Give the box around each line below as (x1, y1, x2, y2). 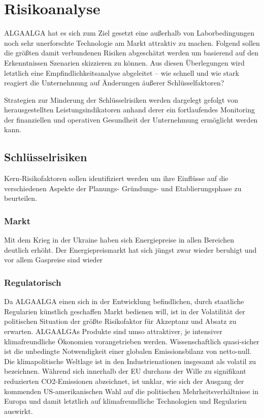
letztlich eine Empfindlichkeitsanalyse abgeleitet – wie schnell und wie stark (4, 67, 239, 78)
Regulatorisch (4, 276, 61, 288)
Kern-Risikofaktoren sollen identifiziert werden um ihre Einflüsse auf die (4, 173, 228, 184)
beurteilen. (4, 193, 38, 203)
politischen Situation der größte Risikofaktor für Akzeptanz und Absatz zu (4, 316, 237, 326)
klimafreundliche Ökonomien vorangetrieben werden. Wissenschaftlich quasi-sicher (4, 336, 259, 346)
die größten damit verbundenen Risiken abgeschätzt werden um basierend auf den (4, 47, 259, 58)
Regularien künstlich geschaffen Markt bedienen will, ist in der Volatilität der (4, 306, 245, 316)
